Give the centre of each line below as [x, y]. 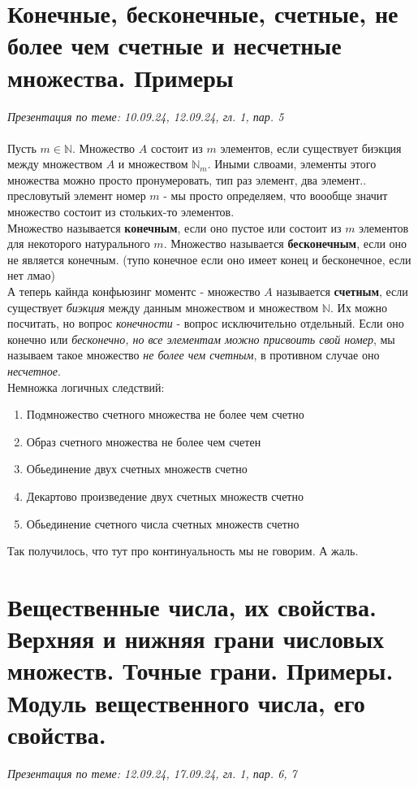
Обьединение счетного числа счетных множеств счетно [163, 523]
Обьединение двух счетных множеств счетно [137, 469]
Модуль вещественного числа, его [186, 702]
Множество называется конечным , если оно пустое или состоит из [175, 227]
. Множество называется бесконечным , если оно [285, 243]
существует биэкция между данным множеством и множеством [163, 307]
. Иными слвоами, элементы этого [292, 164]
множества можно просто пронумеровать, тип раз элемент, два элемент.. [187, 179]
